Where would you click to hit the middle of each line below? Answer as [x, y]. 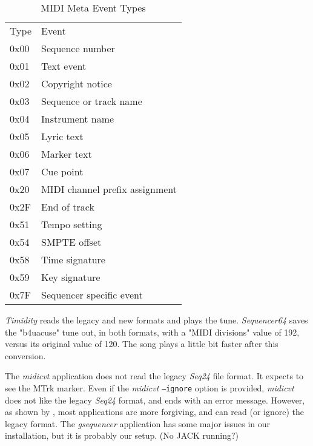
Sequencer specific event [92, 295]
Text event [64, 66]
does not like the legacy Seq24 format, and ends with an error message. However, [155, 400]
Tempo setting [72, 224]
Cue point [62, 171]
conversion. [25, 355]
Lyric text [62, 136]
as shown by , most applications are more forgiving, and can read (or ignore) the [155, 412]
